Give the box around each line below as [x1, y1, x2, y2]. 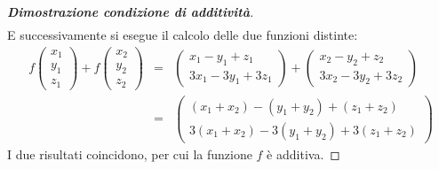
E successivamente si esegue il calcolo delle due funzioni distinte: [7, 26, 358, 44]
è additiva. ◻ [267, 144, 340, 163]
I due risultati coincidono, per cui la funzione [7, 144, 252, 163]
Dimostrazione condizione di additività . [7, 3, 254, 20]
